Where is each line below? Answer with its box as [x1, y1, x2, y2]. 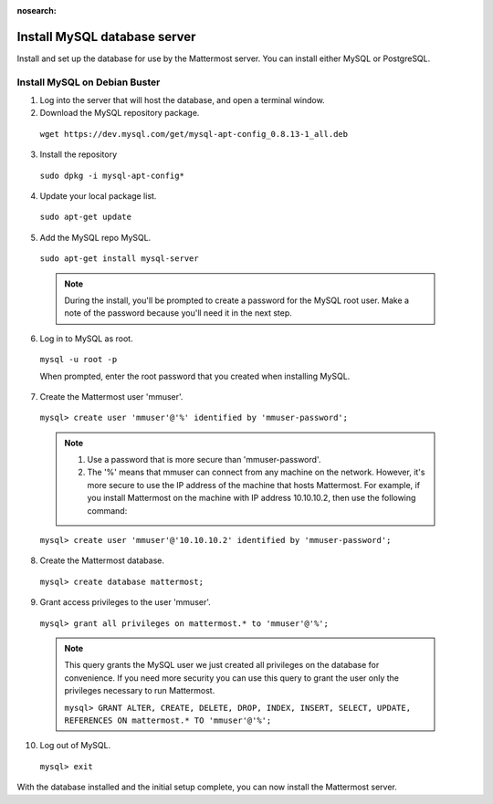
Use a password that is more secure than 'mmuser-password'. [87, 454, 321, 465]
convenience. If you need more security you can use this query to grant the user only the [64, 672, 400, 684]
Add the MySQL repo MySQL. [39, 232, 152, 243]
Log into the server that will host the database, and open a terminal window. [39, 95, 325, 106]
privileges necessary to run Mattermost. [64, 685, 215, 696]
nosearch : [16, 5, 57, 16]
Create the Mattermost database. [39, 555, 164, 566]
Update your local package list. [39, 191, 157, 201]
